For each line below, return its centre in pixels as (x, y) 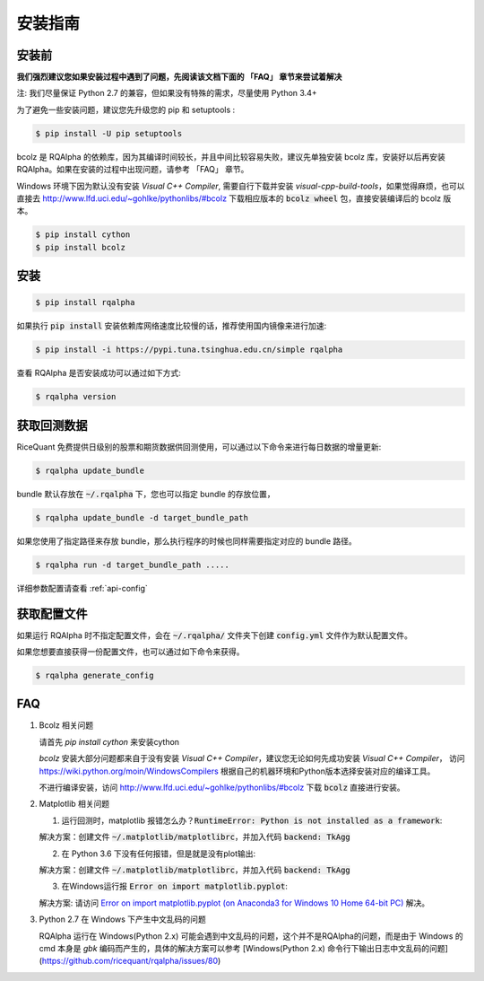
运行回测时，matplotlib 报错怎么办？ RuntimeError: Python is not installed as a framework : (252, 820)
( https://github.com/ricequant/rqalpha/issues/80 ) (130, 961)
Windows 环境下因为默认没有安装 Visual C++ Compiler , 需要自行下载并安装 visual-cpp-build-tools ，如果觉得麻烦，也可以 (241, 186)
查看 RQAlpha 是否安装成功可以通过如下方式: (99, 373)
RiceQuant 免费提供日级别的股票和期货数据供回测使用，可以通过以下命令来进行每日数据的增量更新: (199, 447)
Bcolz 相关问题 (66, 725)
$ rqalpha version (76, 397)
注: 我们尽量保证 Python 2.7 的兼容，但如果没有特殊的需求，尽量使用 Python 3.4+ (167, 93)
